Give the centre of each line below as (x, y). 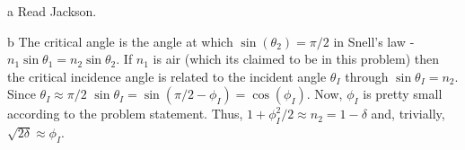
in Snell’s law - (374, 41)
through (367, 76)
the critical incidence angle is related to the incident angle (167, 76)
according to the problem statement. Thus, (125, 114)
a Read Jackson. (52, 11)
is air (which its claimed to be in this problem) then (296, 59)
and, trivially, (408, 114)
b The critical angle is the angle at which (120, 41)
